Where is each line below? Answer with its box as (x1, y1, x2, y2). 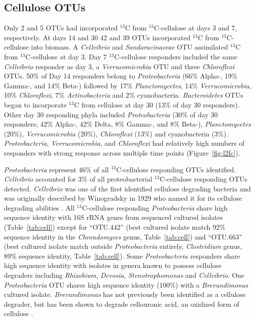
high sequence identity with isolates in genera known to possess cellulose (4, 260, 222, 270)
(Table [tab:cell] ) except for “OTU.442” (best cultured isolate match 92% (4, 222, 226, 232)
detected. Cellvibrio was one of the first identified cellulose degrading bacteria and (4, 183, 251, 193)
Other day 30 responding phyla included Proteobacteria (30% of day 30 (4, 109, 218, 119)
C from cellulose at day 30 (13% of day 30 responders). (74, 99, 240, 109)
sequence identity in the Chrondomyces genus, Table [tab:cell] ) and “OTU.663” (4, 231, 243, 241)
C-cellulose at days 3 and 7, (154, 23, 237, 33)
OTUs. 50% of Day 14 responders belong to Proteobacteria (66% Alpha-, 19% (4, 71, 237, 81)
